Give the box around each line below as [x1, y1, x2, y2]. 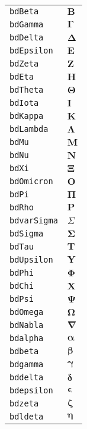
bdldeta [9, 412, 44, 421]
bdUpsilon [9, 255, 53, 264]
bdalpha [9, 333, 44, 343]
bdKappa [9, 111, 44, 121]
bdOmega [9, 307, 44, 317]
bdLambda [9, 124, 49, 134]
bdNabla [9, 320, 44, 330]
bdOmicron [9, 176, 53, 186]
